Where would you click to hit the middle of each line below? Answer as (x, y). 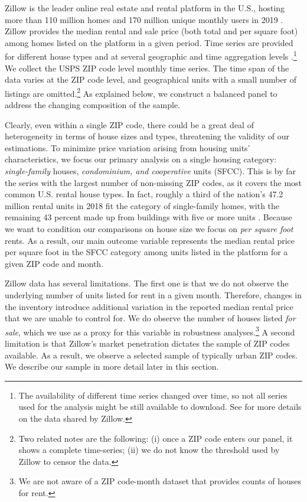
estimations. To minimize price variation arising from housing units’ (128, 147)
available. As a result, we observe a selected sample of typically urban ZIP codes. (151, 355)
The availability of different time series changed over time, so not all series (153, 395)
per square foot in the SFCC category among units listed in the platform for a (146, 252)
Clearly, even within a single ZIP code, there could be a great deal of (129, 124)
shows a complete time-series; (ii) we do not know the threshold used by (149, 450)
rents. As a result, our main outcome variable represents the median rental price (150, 240)
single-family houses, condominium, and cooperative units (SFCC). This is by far (151, 171)
